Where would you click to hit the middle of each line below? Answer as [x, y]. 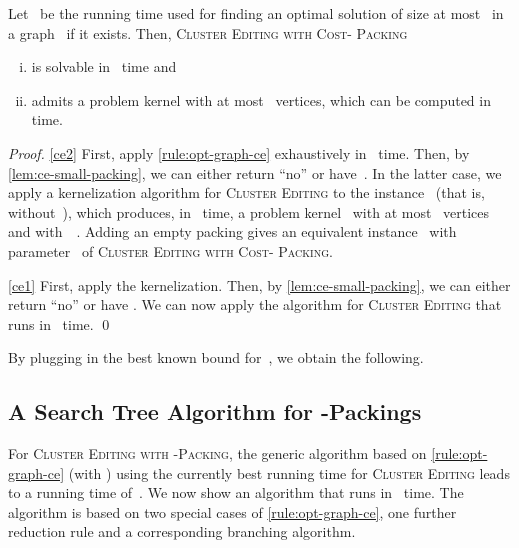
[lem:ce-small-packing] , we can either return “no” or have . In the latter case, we [255, 172]
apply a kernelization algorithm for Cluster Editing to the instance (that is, [246, 192]
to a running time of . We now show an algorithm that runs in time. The [236, 492]
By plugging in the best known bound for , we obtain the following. [216, 357]
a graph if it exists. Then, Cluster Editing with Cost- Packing [208, 32]
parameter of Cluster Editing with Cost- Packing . [170, 250]
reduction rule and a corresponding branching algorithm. [182, 531]
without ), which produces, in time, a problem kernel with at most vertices [249, 211]
